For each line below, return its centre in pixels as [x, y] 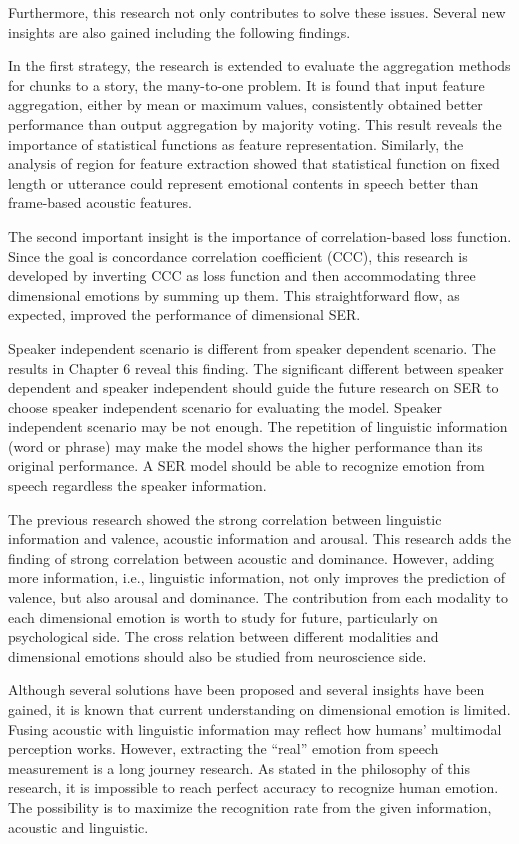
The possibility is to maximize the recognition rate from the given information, [250, 806]
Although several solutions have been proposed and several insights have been [246, 689]
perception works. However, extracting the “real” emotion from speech [223, 748]
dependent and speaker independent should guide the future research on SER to [253, 387]
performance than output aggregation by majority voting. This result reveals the [255, 123]
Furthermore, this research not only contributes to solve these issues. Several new [257, 12]
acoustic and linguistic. [78, 826]
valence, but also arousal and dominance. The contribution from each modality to [258, 597]
